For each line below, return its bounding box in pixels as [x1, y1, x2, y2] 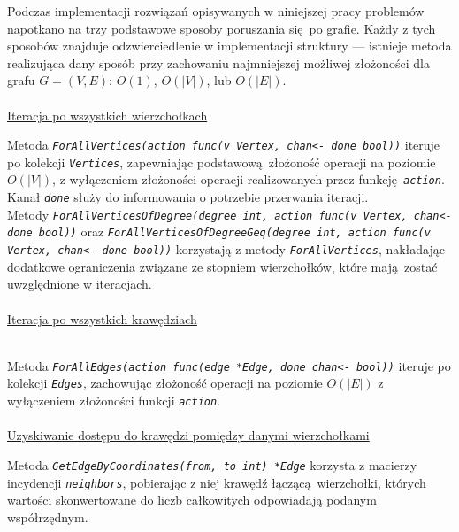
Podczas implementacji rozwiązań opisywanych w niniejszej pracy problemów [7, 2, 425, 19]
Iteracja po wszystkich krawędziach [7, 309, 197, 328]
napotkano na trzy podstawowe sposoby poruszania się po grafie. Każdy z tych [7, 19, 436, 37]
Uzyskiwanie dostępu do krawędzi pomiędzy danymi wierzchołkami [7, 426, 370, 444]
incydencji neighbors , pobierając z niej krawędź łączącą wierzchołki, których [7, 473, 426, 491]
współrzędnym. [7, 507, 88, 526]
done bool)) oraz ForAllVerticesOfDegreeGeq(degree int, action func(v [7, 222, 431, 241]
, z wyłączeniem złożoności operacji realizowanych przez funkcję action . [52, 170, 445, 189]
